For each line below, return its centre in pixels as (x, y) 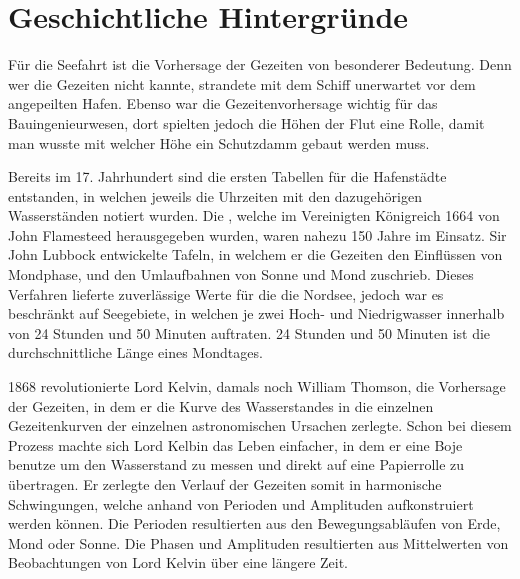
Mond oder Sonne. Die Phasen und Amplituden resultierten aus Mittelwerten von (258, 542)
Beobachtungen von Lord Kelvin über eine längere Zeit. (178, 562)
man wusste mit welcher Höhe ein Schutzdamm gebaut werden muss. (219, 142)
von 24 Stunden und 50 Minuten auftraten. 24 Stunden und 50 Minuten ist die (249, 332)
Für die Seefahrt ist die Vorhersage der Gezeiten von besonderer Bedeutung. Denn (260, 64)
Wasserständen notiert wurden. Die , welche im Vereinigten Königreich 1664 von (254, 215)
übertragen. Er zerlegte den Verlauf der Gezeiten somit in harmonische (225, 484)
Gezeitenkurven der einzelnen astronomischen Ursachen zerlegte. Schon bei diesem (260, 425)
